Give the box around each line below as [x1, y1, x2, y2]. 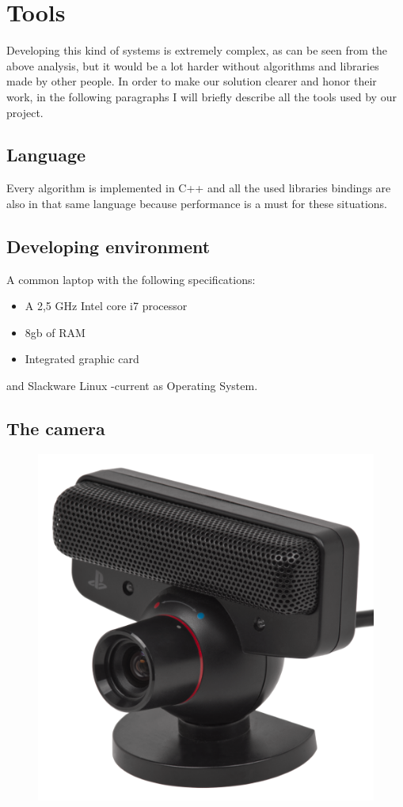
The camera [6, 416, 105, 441]
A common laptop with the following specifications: [6, 271, 256, 287]
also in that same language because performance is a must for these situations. [6, 195, 387, 211]
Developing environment [6, 233, 211, 258]
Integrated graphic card [25, 350, 139, 367]
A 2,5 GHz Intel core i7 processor [25, 297, 188, 314]
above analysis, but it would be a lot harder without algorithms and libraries [6, 57, 379, 74]
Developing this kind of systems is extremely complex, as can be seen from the [6, 42, 388, 59]
